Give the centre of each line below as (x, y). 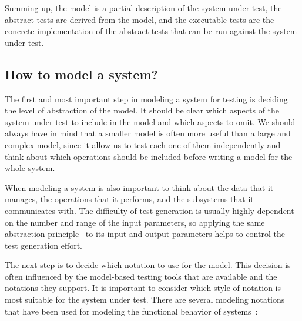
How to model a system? (81, 74)
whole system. (30, 168)
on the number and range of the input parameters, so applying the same (135, 222)
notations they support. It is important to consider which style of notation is (143, 288)
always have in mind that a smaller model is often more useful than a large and (148, 133)
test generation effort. (43, 245)
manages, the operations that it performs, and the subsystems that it (129, 199)
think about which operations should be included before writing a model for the (149, 156)
